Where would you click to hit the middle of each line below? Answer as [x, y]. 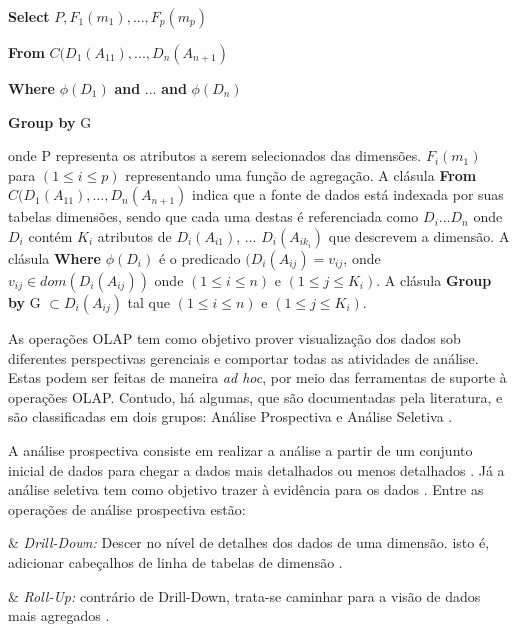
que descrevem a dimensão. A [419, 235]
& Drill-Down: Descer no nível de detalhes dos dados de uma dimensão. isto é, [249, 542]
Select [29, 16]
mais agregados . [59, 615]
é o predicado [199, 257]
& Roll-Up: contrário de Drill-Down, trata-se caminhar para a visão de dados [244, 595]
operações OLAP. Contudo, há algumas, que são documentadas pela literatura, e [255, 396]
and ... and [150, 88]
